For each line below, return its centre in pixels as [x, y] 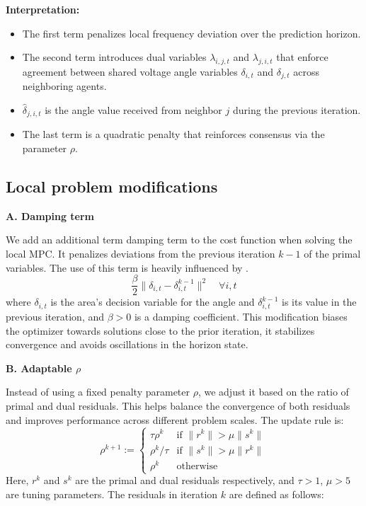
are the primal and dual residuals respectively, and [185, 480]
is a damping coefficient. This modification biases [241, 317]
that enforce [302, 57]
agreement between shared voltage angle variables [130, 71]
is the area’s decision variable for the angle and [153, 302]
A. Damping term [50, 215]
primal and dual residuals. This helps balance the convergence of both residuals [178, 406]
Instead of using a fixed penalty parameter [98, 392]
